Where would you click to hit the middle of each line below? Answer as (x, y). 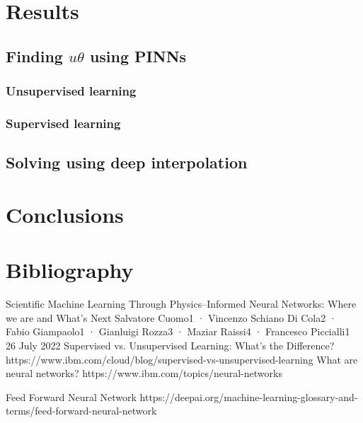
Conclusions (65, 214)
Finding (34, 56)
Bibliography (70, 270)
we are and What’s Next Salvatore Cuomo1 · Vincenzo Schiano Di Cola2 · (171, 317)
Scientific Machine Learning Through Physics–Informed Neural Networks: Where (181, 304)
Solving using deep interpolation (127, 162)
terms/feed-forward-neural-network (81, 411)
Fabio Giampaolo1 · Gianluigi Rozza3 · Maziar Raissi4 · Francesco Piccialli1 (178, 331)
